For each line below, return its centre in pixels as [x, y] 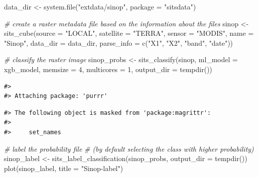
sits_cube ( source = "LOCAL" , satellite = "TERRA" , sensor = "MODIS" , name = [129, 33]
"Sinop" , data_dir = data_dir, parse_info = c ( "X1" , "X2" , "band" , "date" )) [119, 43]
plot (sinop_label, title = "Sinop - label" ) [64, 168]
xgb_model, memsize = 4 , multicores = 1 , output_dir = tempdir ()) [108, 69]
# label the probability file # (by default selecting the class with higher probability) [129, 148]
